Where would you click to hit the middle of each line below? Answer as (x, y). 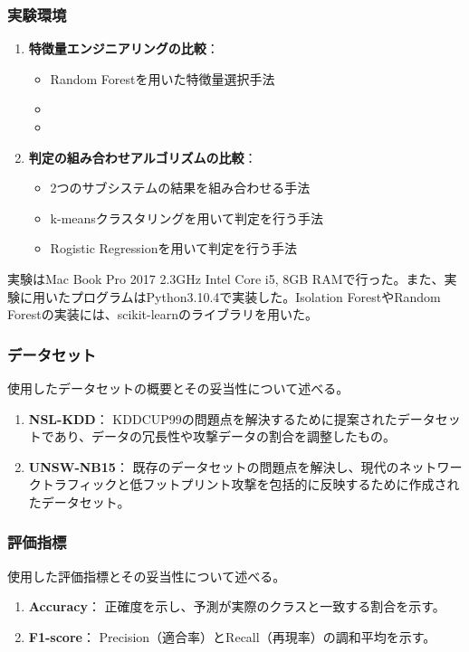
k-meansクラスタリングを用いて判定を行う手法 (187, 217)
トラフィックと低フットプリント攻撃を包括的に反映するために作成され (250, 484)
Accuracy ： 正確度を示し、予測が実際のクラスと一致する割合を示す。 (237, 606)
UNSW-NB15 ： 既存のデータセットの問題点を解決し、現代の (214, 466)
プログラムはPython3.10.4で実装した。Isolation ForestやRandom (255, 296)
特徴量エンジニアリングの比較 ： (124, 48)
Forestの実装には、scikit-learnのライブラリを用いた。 (163, 314)
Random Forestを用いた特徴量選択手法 (163, 78)
